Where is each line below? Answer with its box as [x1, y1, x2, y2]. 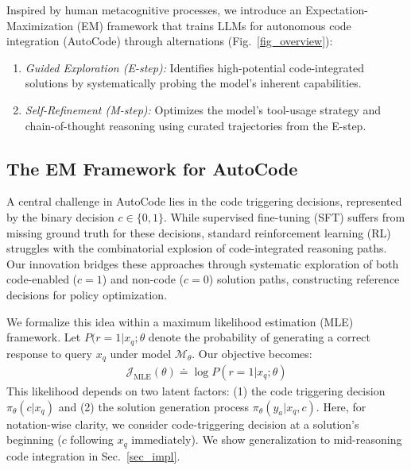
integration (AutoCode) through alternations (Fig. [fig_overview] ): [6, 33, 333, 49]
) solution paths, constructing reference [208, 271, 400, 287]
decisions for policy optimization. [6, 286, 168, 302]
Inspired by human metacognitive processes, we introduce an [6, 2, 302, 17]
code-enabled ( [6, 271, 78, 287]
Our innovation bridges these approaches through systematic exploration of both [6, 255, 399, 272]
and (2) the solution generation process [58, 398, 250, 414]
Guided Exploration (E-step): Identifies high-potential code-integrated [25, 59, 364, 75]
